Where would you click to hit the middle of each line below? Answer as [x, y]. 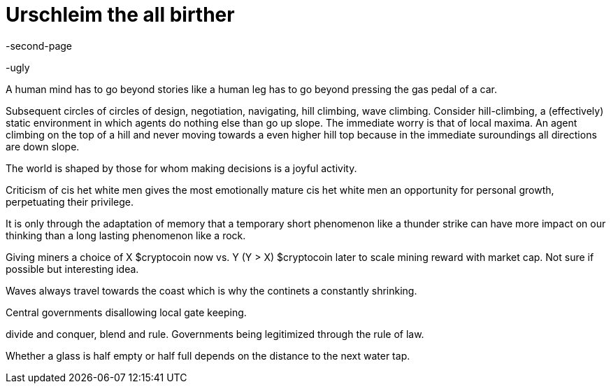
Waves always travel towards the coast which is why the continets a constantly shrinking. [211, 290]
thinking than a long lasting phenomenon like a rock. [126, 235]
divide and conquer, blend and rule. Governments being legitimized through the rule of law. [215, 334]
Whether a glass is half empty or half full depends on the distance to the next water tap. [208, 355]
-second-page [39, 45]
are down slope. [43, 146]
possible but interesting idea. [72, 269]
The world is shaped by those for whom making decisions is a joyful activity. [181, 168]
